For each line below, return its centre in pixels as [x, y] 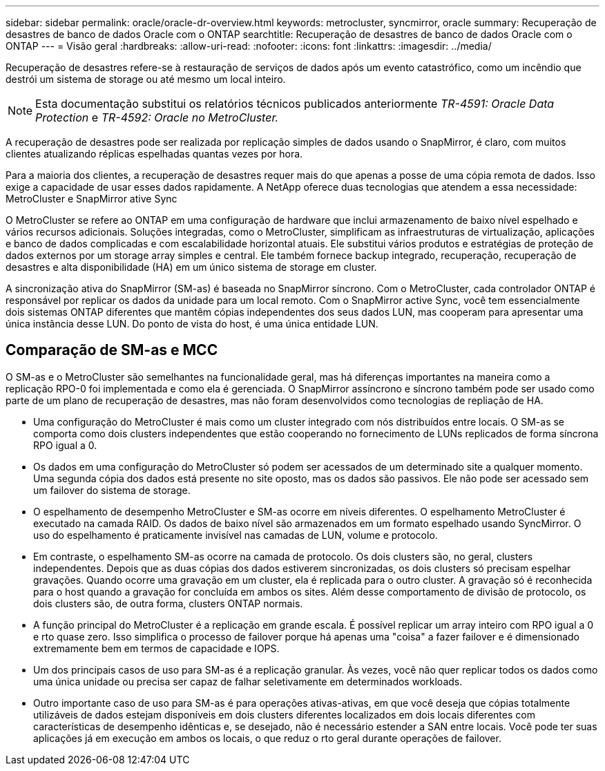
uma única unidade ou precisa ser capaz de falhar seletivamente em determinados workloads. [248, 681]
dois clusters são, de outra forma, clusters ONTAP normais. [168, 603]
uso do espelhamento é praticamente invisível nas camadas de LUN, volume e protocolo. [236, 535]
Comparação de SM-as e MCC [112, 350]
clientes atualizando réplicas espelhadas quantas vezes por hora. [154, 154]
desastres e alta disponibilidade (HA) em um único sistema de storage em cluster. [191, 267]
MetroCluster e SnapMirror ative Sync [92, 199]
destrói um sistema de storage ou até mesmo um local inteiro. [146, 79]
